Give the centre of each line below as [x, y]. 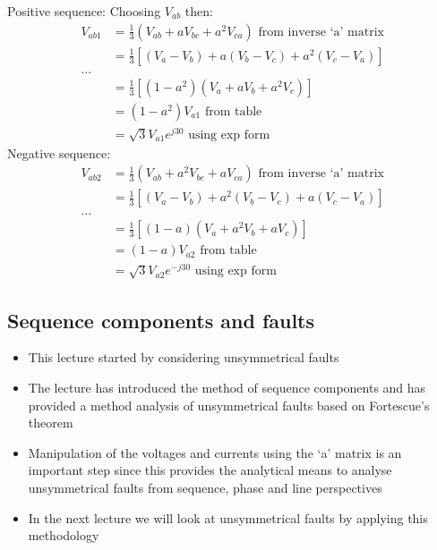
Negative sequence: [59, 152]
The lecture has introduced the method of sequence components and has [227, 388]
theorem [51, 423]
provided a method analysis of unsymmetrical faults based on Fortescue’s [229, 405]
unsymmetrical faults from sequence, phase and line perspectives [205, 488]
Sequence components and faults [161, 320]
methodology [64, 535]
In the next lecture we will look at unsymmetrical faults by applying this [228, 517]
